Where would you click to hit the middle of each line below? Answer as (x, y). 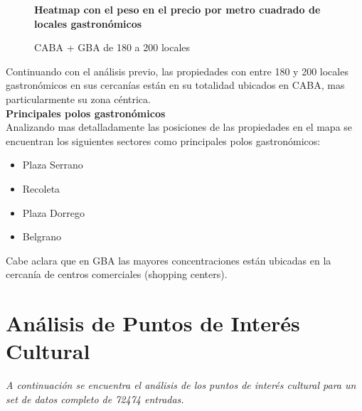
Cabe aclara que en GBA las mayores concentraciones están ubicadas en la (169, 260)
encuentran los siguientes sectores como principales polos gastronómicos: (163, 140)
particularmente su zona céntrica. (78, 98)
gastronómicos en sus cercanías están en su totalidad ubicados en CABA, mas (175, 85)
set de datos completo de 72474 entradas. (95, 399)
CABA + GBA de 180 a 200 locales (112, 47)
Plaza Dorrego (53, 212)
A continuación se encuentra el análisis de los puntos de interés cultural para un (181, 385)
